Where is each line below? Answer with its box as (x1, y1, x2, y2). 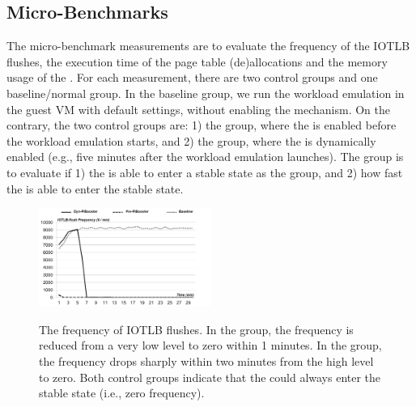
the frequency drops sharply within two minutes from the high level (39, 353, 374, 370)
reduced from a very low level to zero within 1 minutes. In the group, (39, 337, 382, 354)
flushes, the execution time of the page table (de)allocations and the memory (6, 53, 388, 70)
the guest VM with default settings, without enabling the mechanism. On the (6, 100, 390, 117)
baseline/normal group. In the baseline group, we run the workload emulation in (6, 84, 405, 101)
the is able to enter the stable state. (6, 180, 184, 197)
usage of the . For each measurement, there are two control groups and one (6, 69, 378, 86)
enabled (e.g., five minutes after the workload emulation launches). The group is (6, 148, 404, 165)
